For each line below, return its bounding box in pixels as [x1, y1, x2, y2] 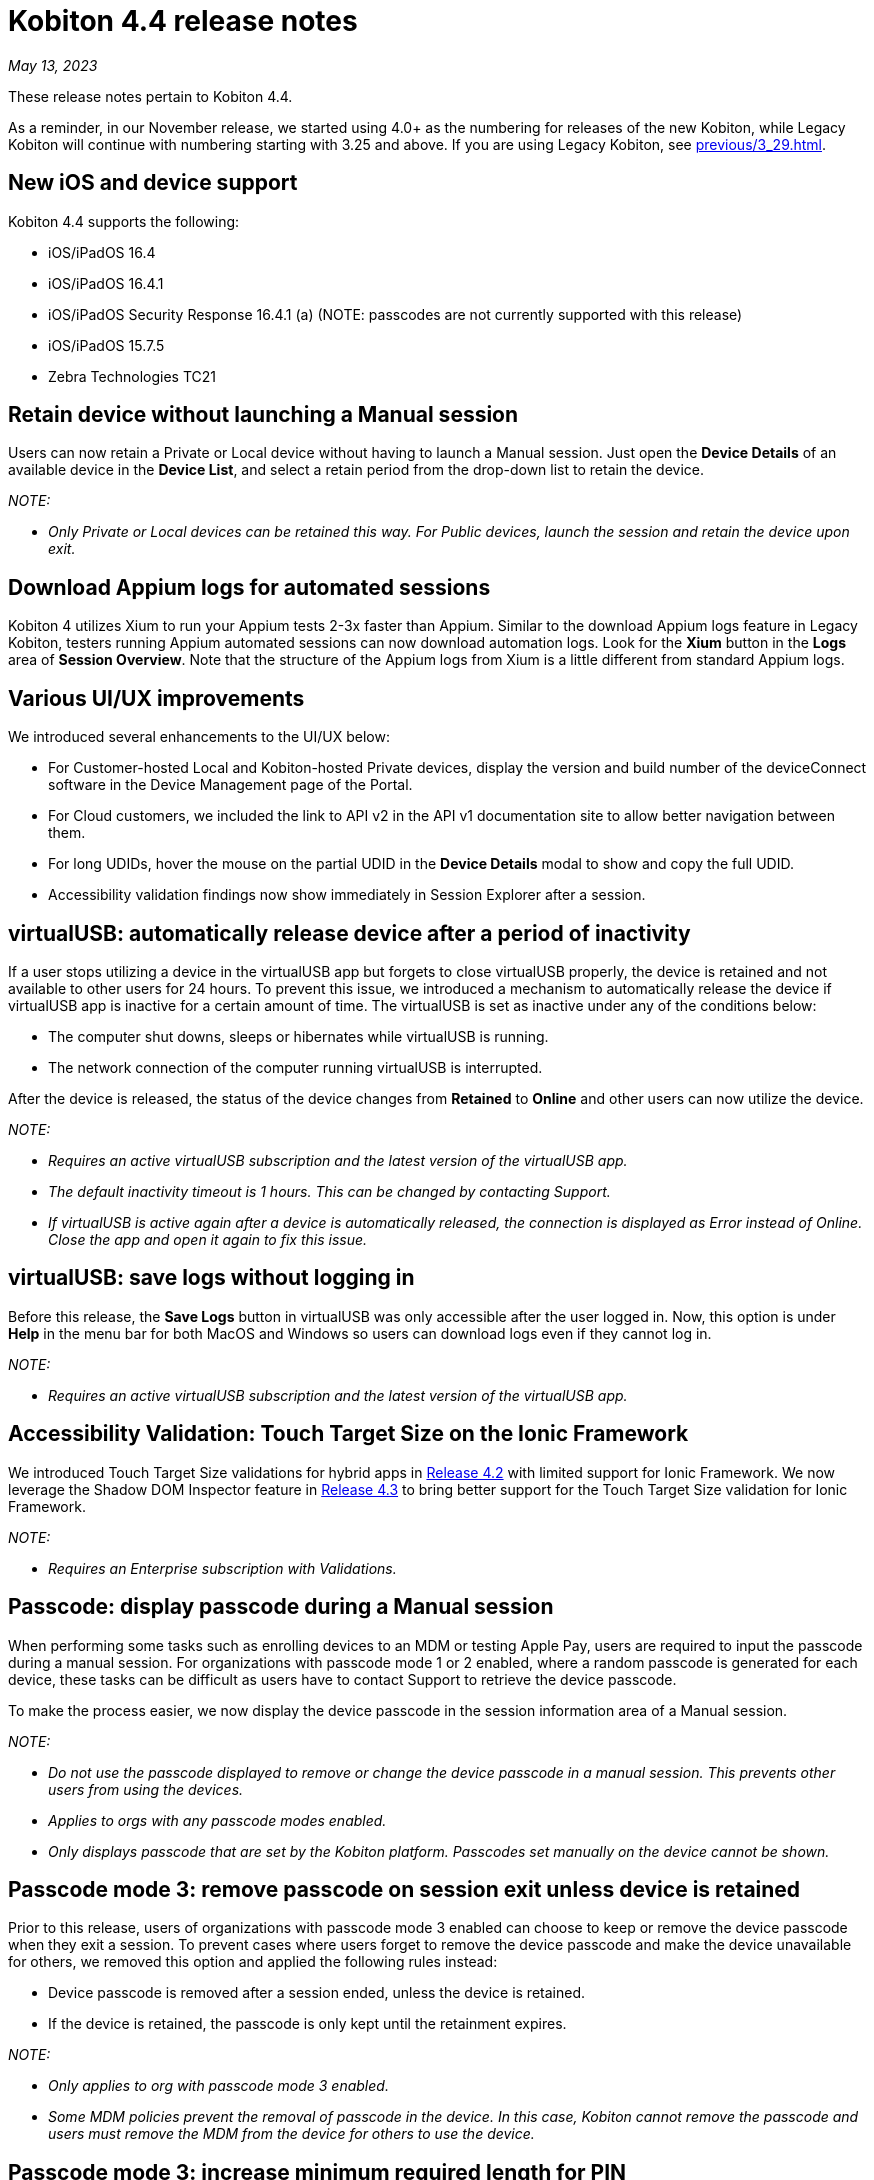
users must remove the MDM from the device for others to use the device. [48, 2125, 535, 2143]
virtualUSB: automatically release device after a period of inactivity [8, 920, 691, 946]
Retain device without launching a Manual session [8, 402, 519, 428]
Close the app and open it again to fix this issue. [48, 1230, 368, 1248]
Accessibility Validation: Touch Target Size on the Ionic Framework [8, 1421, 689, 1447]
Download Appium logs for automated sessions [8, 574, 491, 600]
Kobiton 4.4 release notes [8, 4, 358, 38]
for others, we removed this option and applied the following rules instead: [8, 1953, 498, 1971]
